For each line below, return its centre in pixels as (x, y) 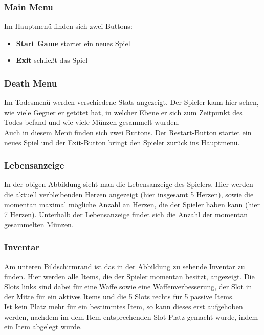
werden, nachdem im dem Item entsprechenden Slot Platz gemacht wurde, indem (131, 316)
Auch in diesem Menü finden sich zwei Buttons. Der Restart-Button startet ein (128, 132)
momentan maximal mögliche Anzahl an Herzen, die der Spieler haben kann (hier (132, 204)
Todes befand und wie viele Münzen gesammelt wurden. (92, 122)
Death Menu (31, 83)
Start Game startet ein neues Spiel (73, 43)
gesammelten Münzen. (39, 224)
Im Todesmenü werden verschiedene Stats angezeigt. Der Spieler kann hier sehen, (131, 102)
